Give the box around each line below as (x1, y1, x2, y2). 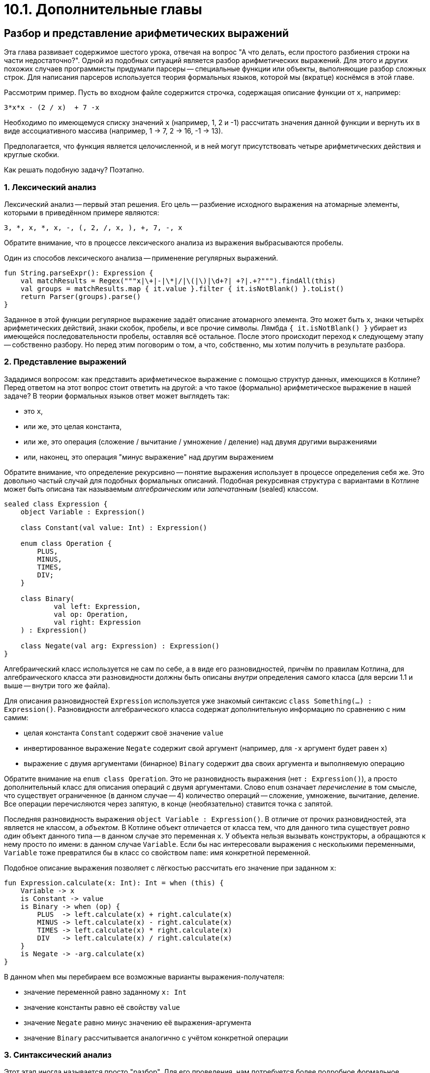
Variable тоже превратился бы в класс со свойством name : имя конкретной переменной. (4, 848, 311, 857)
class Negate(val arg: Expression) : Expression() (20, 641, 220, 650)
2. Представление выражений (4, 357, 126, 367)
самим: (4, 713, 29, 722)
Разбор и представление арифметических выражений (4, 27, 289, 39)
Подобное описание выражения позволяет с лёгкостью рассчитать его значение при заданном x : (4, 863, 337, 872)
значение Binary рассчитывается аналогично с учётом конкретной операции (24, 1033, 288, 1042)
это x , (24, 406, 43, 415)
